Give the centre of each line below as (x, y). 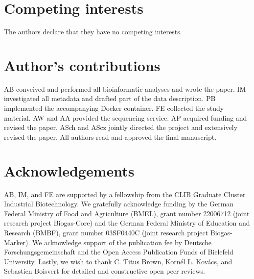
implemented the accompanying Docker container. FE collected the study (114, 108)
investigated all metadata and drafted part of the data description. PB (110, 98)
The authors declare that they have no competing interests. (93, 32)
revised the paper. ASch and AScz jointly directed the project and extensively (121, 127)
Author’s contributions (82, 65)
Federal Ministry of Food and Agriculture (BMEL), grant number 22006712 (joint (127, 213)
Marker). (17, 242)
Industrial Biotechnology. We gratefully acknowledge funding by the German (119, 204)
